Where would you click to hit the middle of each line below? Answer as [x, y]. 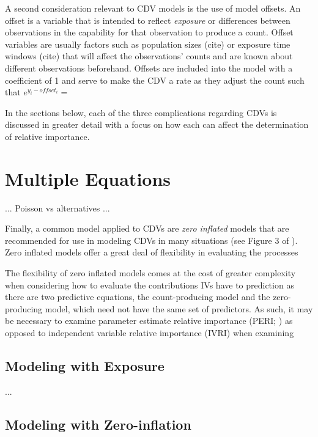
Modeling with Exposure [85, 365]
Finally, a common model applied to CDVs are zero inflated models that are [147, 228]
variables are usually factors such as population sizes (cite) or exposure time [148, 44]
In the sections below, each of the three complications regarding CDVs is [141, 112]
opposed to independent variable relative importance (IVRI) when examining [150, 332]
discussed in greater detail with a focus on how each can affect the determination [157, 124]
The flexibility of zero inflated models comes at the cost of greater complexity [150, 273]
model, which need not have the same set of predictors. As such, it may [179, 308]
